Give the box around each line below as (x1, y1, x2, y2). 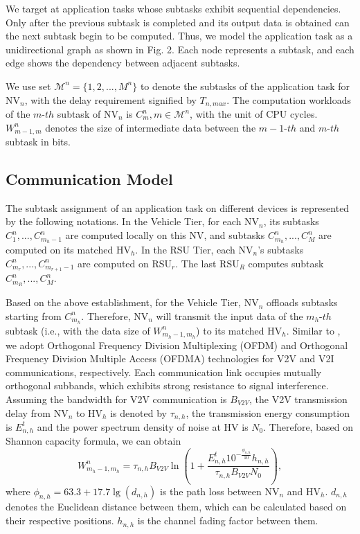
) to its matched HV (196, 323, 282, 337)
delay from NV (6, 405, 69, 420)
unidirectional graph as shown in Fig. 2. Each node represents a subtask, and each (6, 42, 354, 56)
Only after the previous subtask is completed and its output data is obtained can (6, 15, 350, 29)
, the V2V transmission (249, 391, 348, 406)
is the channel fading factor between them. (137, 513, 318, 528)
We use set (6, 78, 51, 93)
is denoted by (110, 405, 167, 420)
